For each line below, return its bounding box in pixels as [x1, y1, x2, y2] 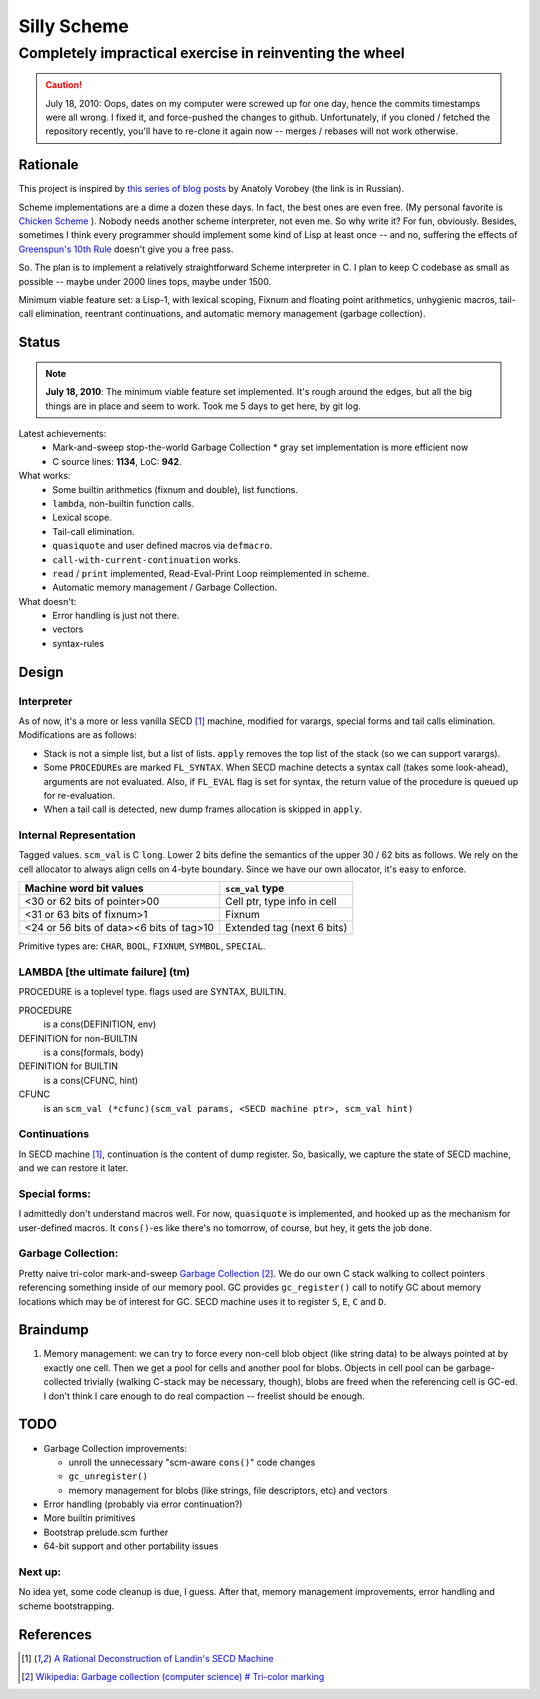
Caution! [45, 79, 83, 91]
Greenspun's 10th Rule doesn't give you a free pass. [18, 243, 234, 255]
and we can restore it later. [18, 1162, 129, 1174]
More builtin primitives [43, 1512, 136, 1524]
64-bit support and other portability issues [43, 1540, 219, 1552]
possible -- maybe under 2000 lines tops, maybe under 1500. [18, 275, 272, 287]
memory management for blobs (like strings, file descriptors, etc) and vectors [68, 1484, 388, 1496]
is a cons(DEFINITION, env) [43, 1018, 157, 1030]
